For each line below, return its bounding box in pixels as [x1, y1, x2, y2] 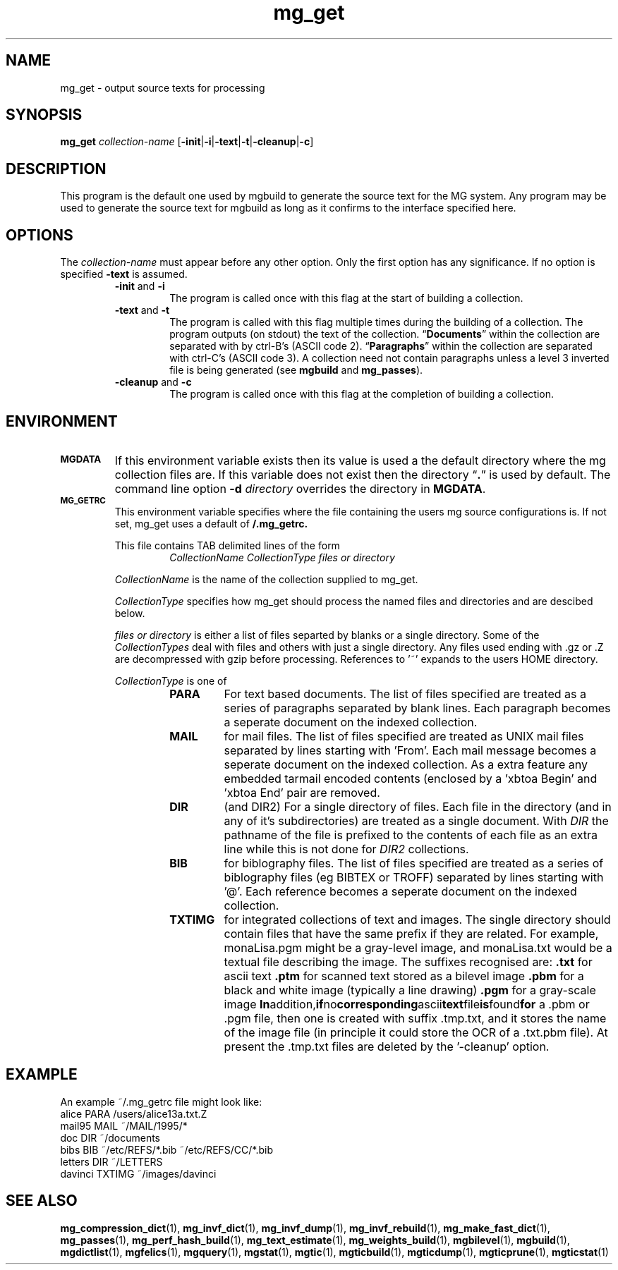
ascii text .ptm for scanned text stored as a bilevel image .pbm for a [224, 968, 584, 983]
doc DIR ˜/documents [60, 1131, 160, 1144]
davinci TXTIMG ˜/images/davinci [60, 1167, 217, 1180]
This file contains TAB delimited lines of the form [114, 539, 340, 551]
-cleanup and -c [114, 376, 192, 389]
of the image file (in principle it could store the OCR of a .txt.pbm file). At [224, 1025, 608, 1039]
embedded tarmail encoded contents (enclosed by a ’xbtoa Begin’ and [224, 771, 598, 786]
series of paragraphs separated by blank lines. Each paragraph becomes [224, 700, 611, 715]
